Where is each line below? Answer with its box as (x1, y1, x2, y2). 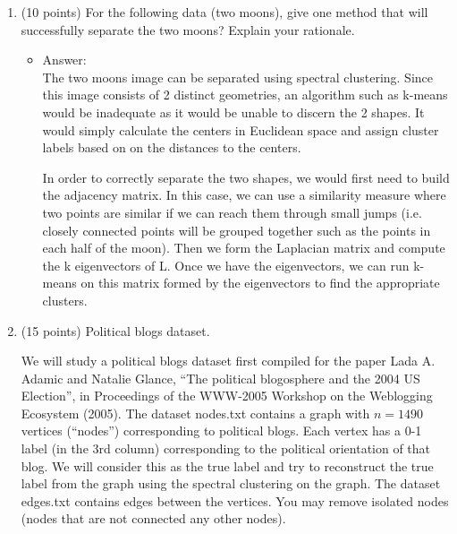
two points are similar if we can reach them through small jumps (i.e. (42, 202, 422, 221)
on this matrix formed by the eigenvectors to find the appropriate (80, 273, 440, 292)
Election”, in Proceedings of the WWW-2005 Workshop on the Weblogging (21, 386, 433, 405)
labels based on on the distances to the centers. (42, 138, 301, 157)
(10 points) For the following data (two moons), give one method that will (21, 3, 428, 21)
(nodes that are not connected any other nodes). (21, 509, 286, 528)
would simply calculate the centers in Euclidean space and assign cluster (42, 120, 439, 139)
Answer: (42, 50, 87, 69)
